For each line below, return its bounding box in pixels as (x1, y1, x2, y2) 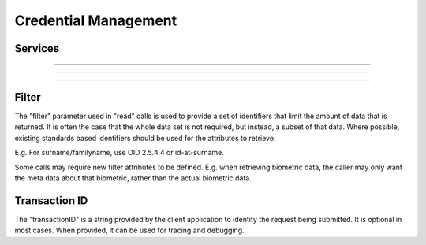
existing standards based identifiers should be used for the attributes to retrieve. (14, 133, 276, 143)
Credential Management (14, 12, 177, 29)
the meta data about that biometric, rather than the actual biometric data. (14, 173, 252, 183)
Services (14, 42, 60, 55)
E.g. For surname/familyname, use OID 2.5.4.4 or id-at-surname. (14, 148, 224, 158)
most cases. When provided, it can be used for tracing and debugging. (14, 225, 245, 236)
